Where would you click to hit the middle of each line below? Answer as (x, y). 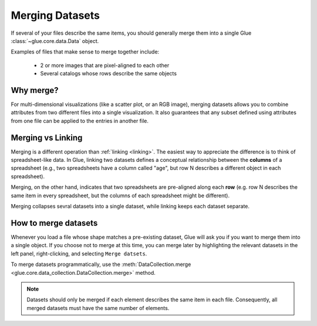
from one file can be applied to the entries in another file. (80, 121)
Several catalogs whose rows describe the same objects (109, 74)
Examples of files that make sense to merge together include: (85, 52)
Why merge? (35, 90)
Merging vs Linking (47, 137)
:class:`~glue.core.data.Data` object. (55, 41)
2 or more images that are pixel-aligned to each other (105, 65)
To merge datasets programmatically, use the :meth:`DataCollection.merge (101, 264)
